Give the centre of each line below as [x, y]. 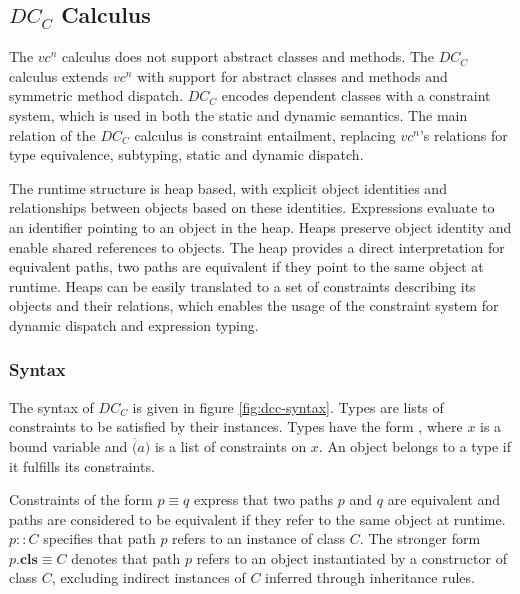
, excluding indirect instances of [148, 577]
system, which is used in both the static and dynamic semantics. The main [238, 114]
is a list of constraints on [230, 445]
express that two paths [264, 499]
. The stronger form [420, 538]
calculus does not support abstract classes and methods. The [248, 56]
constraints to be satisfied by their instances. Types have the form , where [236, 426]
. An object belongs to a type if [415, 445]
